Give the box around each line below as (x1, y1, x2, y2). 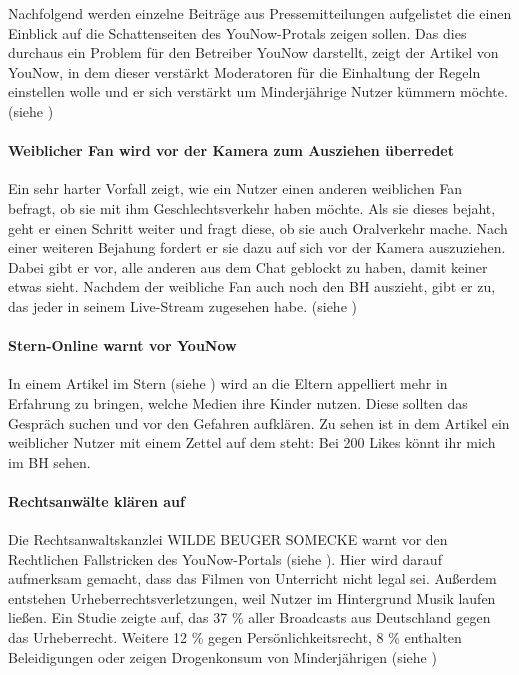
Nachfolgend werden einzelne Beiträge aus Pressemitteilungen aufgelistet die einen (8, 3, 512, 23)
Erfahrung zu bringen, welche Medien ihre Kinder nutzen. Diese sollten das (8, 392, 468, 413)
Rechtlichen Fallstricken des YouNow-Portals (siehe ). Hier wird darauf (8, 548, 442, 569)
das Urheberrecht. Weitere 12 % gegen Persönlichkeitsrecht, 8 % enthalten (8, 627, 462, 648)
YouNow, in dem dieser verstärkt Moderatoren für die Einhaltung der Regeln (8, 61, 481, 82)
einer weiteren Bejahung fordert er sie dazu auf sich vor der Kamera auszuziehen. (8, 237, 506, 258)
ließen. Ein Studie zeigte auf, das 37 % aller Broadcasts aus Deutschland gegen (8, 607, 491, 628)
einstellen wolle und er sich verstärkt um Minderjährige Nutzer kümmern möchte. (8, 81, 508, 102)
